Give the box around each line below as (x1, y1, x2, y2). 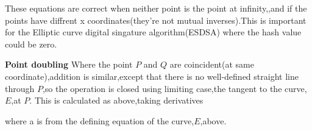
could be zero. (5, 37, 57, 50)
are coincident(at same (169, 58, 254, 71)
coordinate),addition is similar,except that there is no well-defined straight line (5, 69, 299, 82)
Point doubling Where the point (5, 58, 133, 71)
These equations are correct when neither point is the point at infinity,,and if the (5, 2, 307, 14)
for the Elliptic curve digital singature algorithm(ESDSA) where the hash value (5, 26, 302, 38)
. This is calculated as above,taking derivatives (29, 94, 204, 107)
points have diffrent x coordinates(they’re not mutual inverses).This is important (5, 13, 307, 26)
